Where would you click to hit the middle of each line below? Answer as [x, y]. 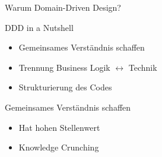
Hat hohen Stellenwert [59, 127]
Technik [143, 67]
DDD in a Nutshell [39, 27]
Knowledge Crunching [59, 147]
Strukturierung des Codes [65, 87]
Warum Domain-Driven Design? [63, 7]
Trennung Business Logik [64, 67]
